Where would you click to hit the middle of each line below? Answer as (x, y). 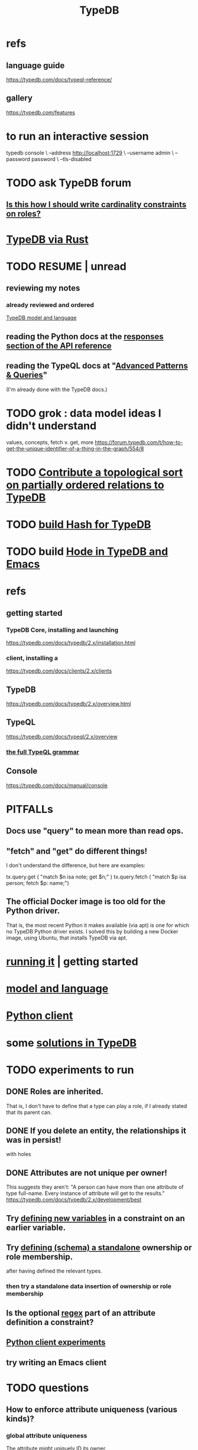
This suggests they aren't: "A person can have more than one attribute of (95, 1187)
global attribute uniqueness (47, 1436)
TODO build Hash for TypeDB (79, 524)
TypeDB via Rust (47, 239)
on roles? (24, 214)
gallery (19, 98)
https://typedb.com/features (41, 112)
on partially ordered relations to (85, 485)
